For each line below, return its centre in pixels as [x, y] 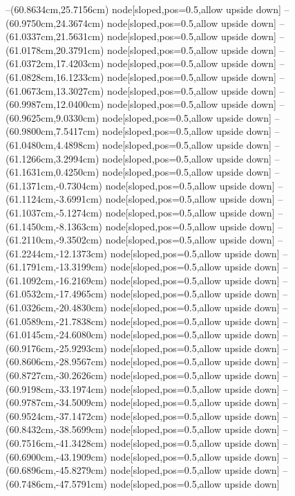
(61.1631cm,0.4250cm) [53, 172]
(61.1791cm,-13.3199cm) [56, 267]
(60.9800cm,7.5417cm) [53, 131]
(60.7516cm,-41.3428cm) [56, 443]
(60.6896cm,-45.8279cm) [56, 470]
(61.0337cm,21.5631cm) [55, 36]
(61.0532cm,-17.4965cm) [56, 294]
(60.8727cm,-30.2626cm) [56, 375]
